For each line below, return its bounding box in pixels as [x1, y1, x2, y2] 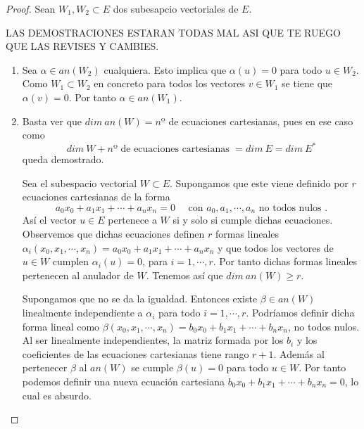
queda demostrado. [22, 152, 104, 167]
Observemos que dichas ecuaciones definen [22, 226, 205, 241]
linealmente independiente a [22, 305, 143, 320]
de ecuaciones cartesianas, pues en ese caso [168, 113, 353, 128]
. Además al [273, 346, 325, 361]
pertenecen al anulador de [22, 267, 134, 282]
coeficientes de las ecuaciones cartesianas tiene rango [22, 346, 249, 361]
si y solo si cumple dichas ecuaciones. [172, 212, 333, 227]
